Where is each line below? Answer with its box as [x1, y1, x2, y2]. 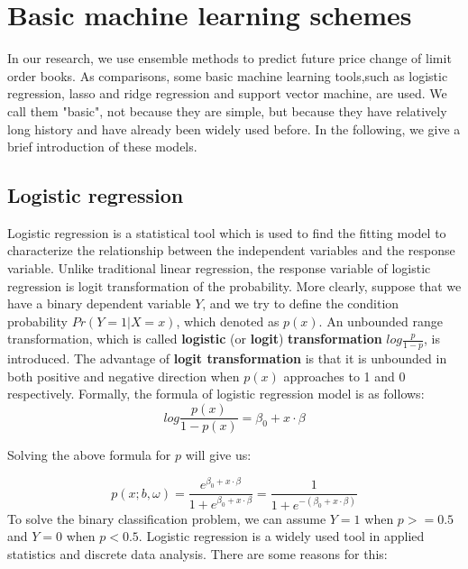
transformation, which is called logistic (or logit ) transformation [7, 329, 382, 348]
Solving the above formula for [7, 445, 171, 464]
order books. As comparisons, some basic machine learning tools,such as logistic [7, 66, 448, 85]
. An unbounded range [318, 311, 443, 330]
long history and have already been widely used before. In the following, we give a [7, 119, 461, 138]
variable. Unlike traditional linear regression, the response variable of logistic [7, 259, 431, 278]
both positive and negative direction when [7, 366, 240, 385]
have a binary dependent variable [7, 294, 191, 313]
